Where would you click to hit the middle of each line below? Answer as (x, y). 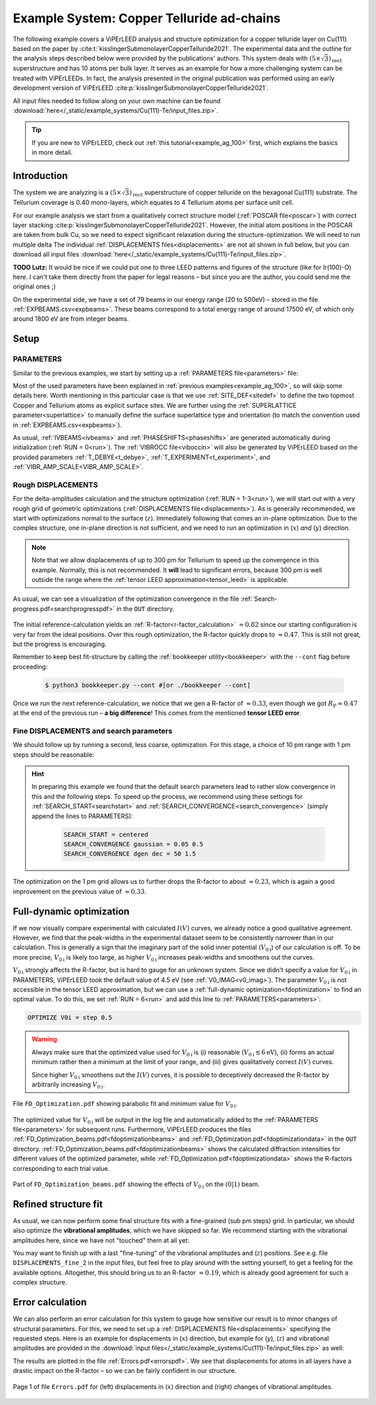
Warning (44, 1039)
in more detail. (52, 153)
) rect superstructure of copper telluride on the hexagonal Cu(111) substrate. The (243, 193)
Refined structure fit (58, 1204)
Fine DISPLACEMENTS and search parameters (93, 730)
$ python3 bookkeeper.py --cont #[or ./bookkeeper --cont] (148, 685)
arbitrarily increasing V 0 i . (68, 1085)
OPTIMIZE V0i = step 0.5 (70, 1018)
